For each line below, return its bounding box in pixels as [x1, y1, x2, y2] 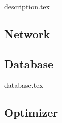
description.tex [4, 1, 50, 11]
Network [4, 25, 50, 41]
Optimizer [4, 104, 58, 120]
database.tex [4, 79, 43, 90]
